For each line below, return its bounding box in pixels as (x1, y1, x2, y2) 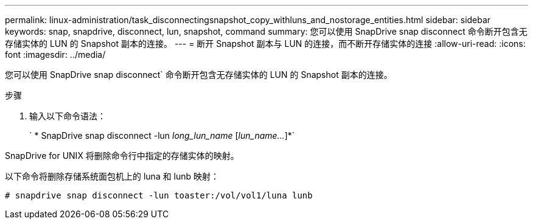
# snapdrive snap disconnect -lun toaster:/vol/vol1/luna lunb (5, 191, 313, 200)
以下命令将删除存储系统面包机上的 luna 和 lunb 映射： (5, 171, 220, 181)
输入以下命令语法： (29, 111, 106, 121)
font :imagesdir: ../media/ (5, 49, 106, 60)
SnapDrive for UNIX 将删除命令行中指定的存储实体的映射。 (5, 150, 239, 161)
